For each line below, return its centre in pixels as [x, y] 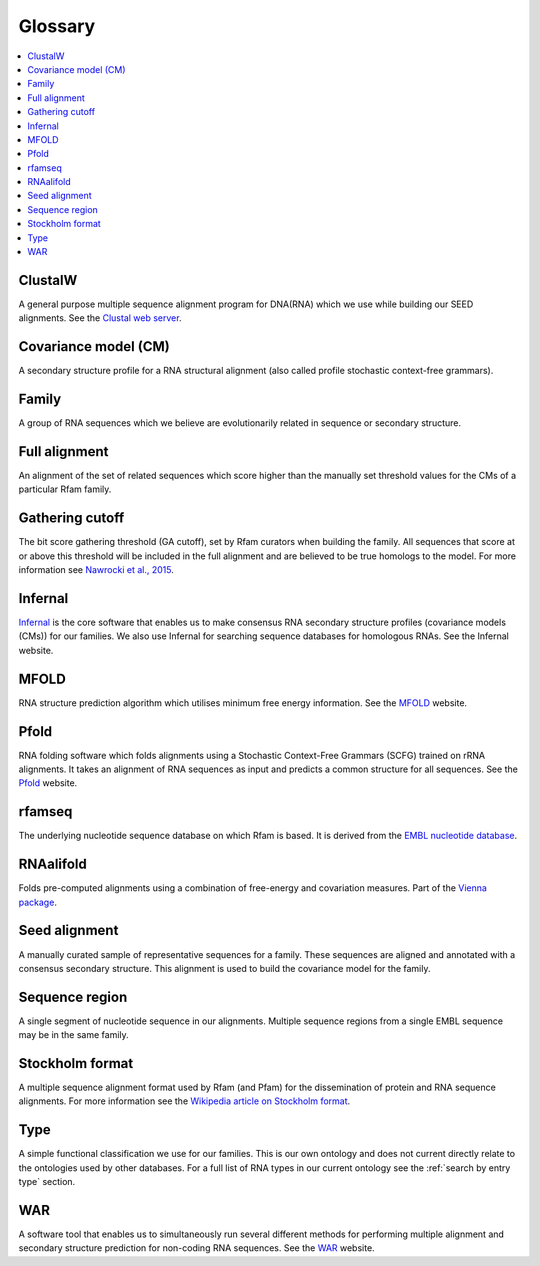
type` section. [47, 1182]
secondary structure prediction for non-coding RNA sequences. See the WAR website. [196, 1248]
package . [37, 902]
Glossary [57, 26]
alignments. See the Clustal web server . [100, 318]
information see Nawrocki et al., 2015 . [96, 570]
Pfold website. [48, 783]
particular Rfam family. [65, 489]
